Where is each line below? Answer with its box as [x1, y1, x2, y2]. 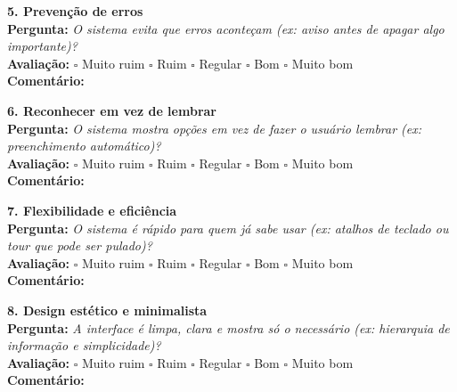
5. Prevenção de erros [7, 2, 143, 20]
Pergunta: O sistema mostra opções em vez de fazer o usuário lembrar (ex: [7, 118, 422, 137]
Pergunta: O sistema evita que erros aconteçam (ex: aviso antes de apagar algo [7, 19, 445, 37]
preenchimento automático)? [7, 136, 161, 155]
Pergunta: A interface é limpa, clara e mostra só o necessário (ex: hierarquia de [7, 318, 450, 337]
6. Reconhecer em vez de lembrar [7, 101, 216, 119]
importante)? [7, 37, 78, 55]
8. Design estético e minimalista [7, 300, 208, 319]
